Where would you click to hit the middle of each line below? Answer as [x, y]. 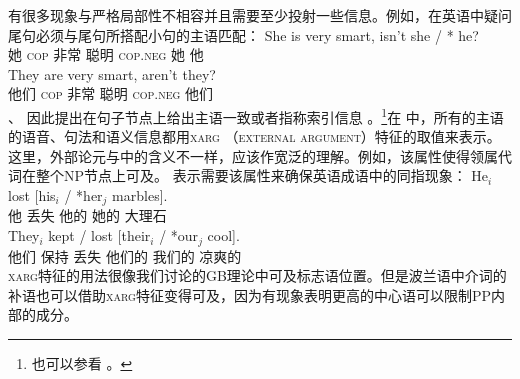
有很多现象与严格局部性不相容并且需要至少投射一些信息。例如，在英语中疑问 [260, 15]
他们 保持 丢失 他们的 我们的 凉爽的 [125, 255]
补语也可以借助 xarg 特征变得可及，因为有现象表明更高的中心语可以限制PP [250, 294]
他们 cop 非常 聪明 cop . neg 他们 [111, 93]
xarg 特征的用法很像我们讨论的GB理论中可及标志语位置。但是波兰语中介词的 [257, 275]
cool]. [223, 235]
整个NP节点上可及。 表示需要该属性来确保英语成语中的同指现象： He [262, 175]
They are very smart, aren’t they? [112, 73]
